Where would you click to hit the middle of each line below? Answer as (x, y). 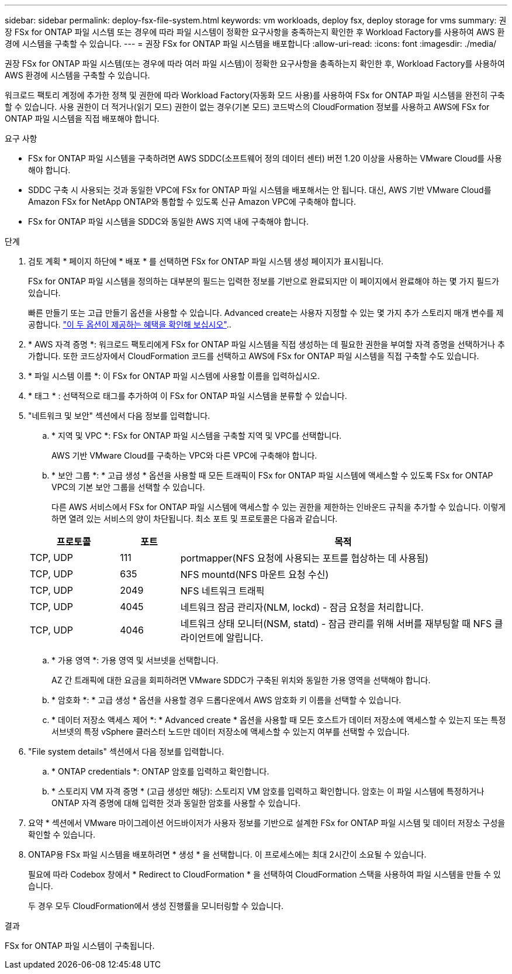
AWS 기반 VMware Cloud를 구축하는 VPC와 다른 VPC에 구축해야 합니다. (184, 455)
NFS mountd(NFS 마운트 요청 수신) (255, 574)
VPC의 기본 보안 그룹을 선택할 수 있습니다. (128, 487)
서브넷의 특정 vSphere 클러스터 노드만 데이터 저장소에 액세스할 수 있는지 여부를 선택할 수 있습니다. (231, 732)
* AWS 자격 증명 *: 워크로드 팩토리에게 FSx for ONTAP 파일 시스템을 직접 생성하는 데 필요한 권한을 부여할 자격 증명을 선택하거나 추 (267, 344)
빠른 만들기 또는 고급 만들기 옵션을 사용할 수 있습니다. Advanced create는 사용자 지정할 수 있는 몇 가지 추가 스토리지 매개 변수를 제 (266, 313)
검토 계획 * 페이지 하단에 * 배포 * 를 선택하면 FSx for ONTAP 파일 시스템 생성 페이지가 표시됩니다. (206, 261)
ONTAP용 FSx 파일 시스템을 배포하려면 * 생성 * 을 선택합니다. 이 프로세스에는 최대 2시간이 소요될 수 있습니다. (227, 854)
